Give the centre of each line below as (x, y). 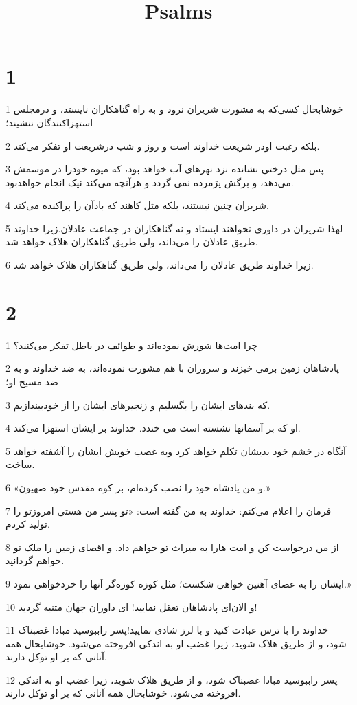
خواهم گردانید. (35, 560)
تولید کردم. (28, 524)
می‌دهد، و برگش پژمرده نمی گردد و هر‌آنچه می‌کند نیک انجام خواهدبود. (150, 182)
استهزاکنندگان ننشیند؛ (49, 122)
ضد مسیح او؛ (32, 381)
